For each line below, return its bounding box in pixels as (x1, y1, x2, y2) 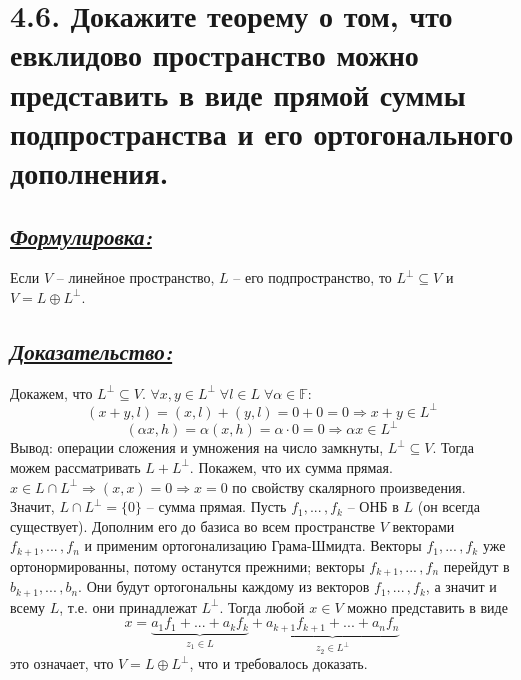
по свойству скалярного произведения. (232, 476, 466, 497)
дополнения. (10, 151, 169, 192)
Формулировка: (10, 220, 152, 251)
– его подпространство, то (233, 267, 392, 288)
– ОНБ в (347, 496, 399, 517)
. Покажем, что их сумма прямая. (189, 456, 393, 477)
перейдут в (443, 555, 510, 576)
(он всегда (417, 496, 480, 517)
